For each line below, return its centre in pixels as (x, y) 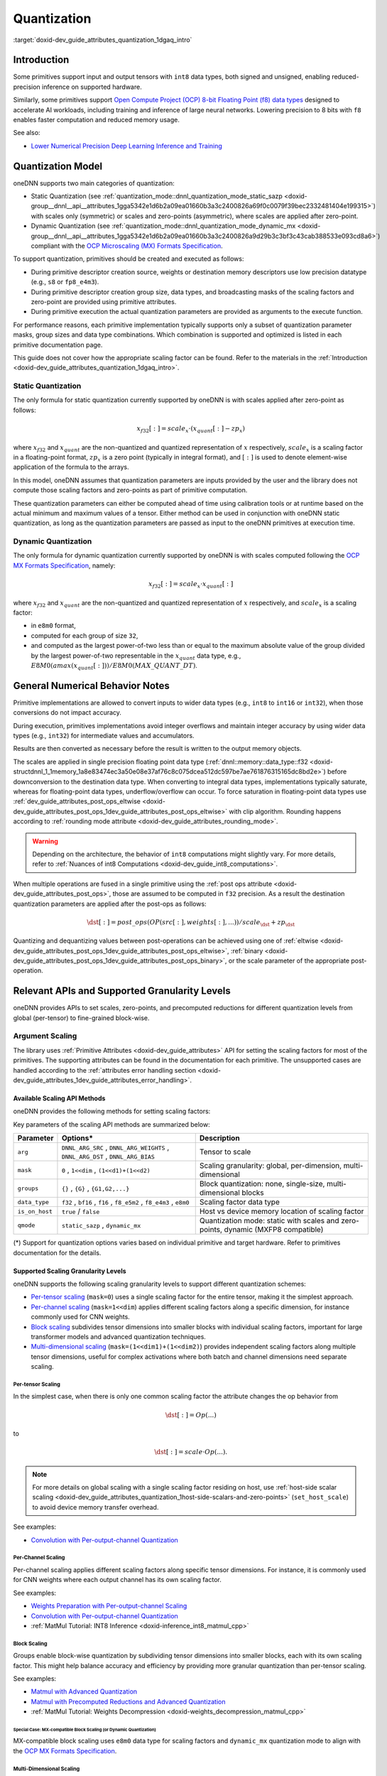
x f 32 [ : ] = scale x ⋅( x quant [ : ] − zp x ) (191, 429)
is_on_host (35, 1211)
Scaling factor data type (239, 1202)
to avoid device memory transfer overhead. (96, 1507)
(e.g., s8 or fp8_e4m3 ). (65, 282)
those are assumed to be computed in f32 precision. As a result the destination (229, 894)
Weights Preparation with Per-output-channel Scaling (109, 1606)
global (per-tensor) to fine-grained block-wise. (81, 1018)
